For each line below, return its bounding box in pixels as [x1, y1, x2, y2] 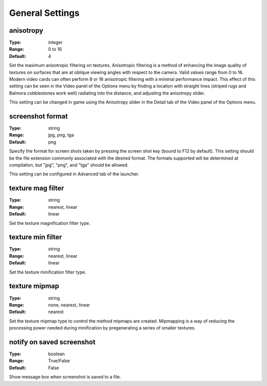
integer [48, 40, 63, 46]
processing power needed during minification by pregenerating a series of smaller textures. [9, 325, 196, 331]
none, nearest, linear [48, 302, 90, 308]
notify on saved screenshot [9, 337, 96, 346]
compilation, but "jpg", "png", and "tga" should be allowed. [9, 162, 129, 168]
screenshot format [9, 112, 68, 120]
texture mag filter [9, 184, 64, 193]
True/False [48, 358, 70, 364]
